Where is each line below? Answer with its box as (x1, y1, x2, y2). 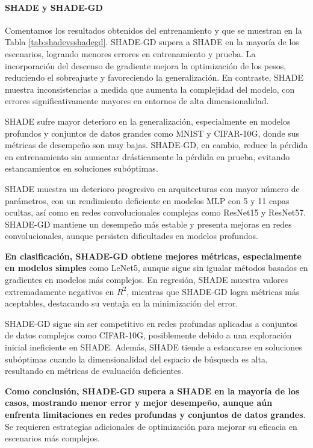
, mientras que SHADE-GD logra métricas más (126, 285, 300, 297)
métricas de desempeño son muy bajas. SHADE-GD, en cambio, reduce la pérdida (5, 138, 308, 151)
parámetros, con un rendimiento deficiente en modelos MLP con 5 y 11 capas (5, 194, 290, 207)
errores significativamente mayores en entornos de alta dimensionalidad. (5, 95, 269, 107)
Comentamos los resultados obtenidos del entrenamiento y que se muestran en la (5, 23, 302, 36)
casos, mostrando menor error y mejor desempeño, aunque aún (5, 396, 273, 409)
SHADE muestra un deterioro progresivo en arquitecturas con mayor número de (5, 182, 300, 194)
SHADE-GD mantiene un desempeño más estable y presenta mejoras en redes (5, 217, 292, 230)
